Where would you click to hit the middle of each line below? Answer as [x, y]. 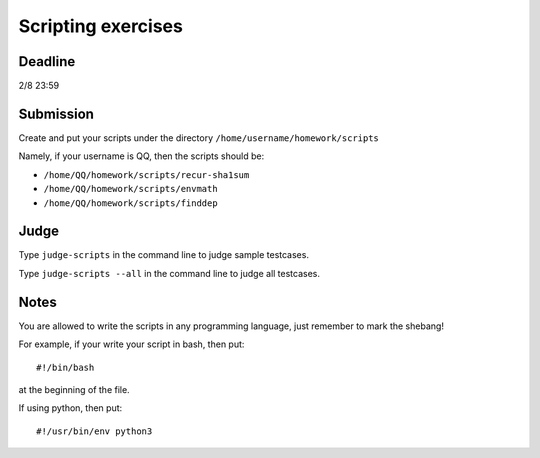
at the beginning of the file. [74, 389]
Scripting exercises [101, 26]
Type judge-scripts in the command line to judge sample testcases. [164, 255]
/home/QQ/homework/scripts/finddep [131, 203]
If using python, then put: [70, 408]
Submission [56, 113]
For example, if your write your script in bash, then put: [131, 344]
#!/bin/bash [65, 367]
